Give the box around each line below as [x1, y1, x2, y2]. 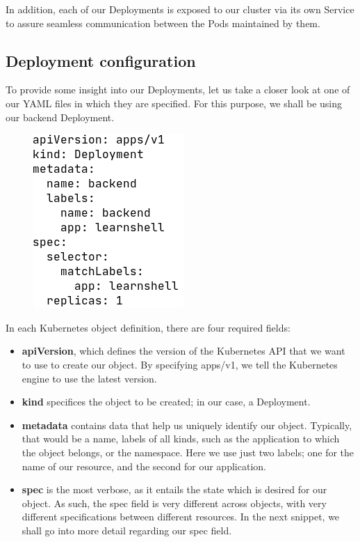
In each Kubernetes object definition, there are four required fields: [6, 320, 291, 334]
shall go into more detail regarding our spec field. [22, 522, 232, 537]
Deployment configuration [6, 49, 196, 71]
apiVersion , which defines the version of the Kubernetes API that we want [22, 343, 345, 358]
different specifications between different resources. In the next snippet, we [22, 509, 340, 524]
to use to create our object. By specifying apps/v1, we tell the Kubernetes [22, 357, 338, 371]
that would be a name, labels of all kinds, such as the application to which [22, 431, 340, 446]
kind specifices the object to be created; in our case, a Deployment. [22, 394, 311, 409]
